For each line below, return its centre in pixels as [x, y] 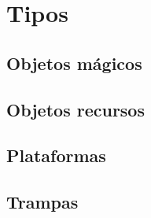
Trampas [42, 202]
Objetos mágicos [74, 63]
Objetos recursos [75, 109]
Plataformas [56, 155]
